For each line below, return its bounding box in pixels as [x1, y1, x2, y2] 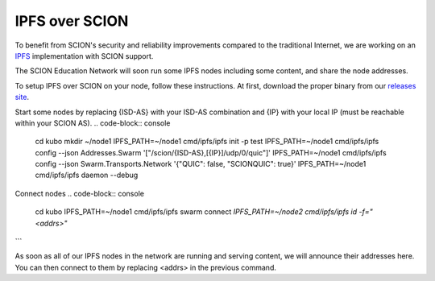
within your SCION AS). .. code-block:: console [14, 118, 171, 128]
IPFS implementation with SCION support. [14, 51, 154, 60]
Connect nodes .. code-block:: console [14, 188, 145, 198]
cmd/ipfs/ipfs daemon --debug [35, 170, 139, 180]
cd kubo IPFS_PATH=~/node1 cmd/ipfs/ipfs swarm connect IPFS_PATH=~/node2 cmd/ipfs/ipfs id [35, 207, 358, 217]
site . [14, 93, 30, 102]
